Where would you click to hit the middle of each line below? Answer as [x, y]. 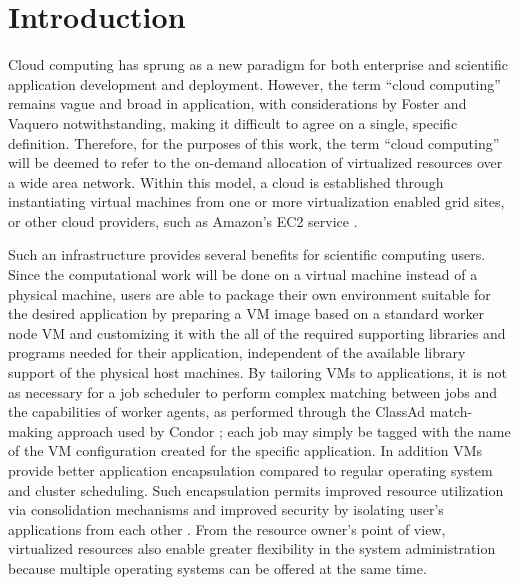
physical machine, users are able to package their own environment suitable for [249, 293]
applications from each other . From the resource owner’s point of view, [227, 528]
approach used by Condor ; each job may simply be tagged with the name [284, 430]
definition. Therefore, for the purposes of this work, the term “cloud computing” [254, 142]
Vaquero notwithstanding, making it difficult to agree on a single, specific [233, 122]
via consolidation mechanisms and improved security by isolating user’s [226, 509]
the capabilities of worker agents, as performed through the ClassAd [217, 411]
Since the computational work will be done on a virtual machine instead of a [243, 274]
